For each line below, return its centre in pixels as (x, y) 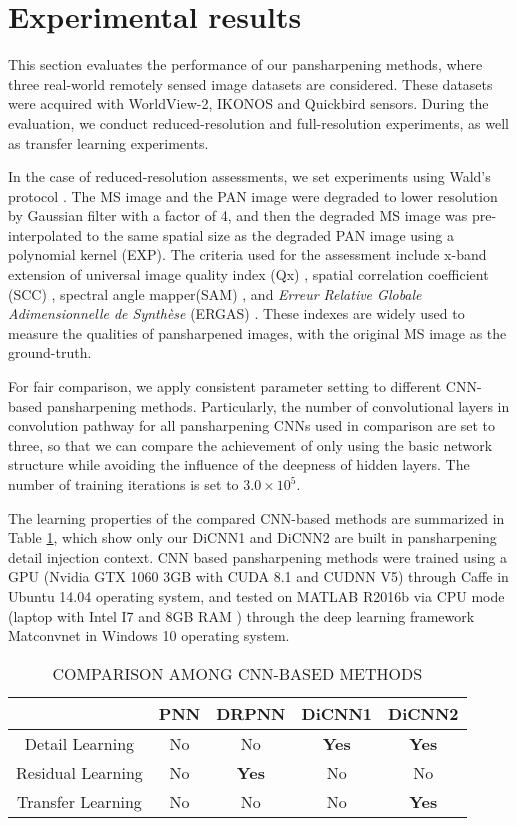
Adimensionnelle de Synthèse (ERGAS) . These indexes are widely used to (236, 313)
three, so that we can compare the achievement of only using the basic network (250, 444)
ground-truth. (50, 352)
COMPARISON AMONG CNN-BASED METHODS (237, 673)
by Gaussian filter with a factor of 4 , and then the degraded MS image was (238, 215)
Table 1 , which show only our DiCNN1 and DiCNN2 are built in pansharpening (252, 537)
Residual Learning (79, 772)
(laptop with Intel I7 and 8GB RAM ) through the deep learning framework (241, 615)
